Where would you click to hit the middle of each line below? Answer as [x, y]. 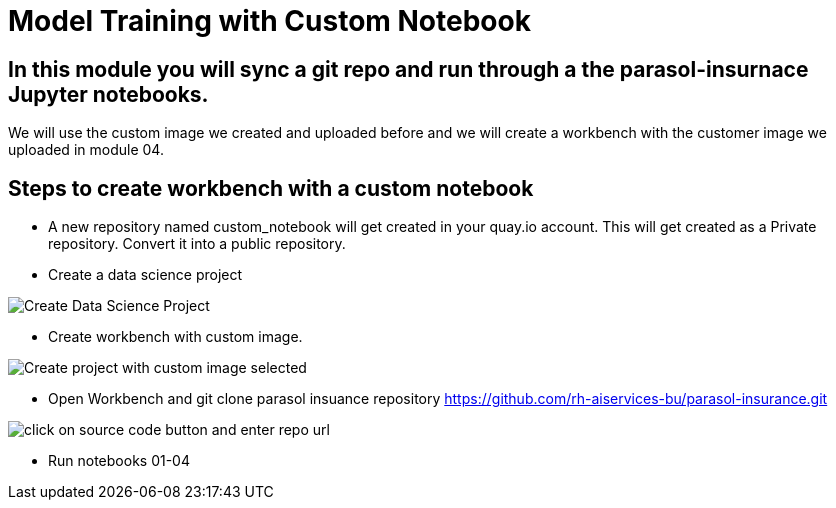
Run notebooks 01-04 [119, 461]
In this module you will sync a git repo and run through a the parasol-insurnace [408, 69]
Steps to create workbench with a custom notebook [271, 188]
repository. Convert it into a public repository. [197, 244]
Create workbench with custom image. [175, 337]
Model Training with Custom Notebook [269, 21]
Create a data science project [145, 275]
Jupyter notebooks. [108, 94]
